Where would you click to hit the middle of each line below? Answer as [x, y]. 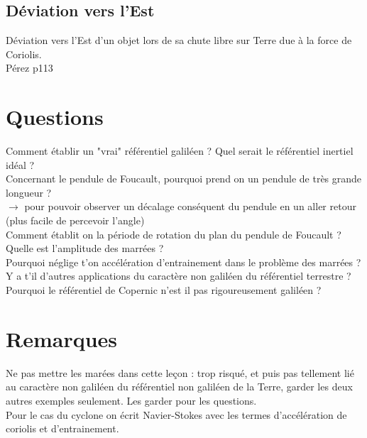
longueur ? [29, 192]
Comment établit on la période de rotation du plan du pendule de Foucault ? [174, 234]
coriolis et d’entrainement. [62, 428]
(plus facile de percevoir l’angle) [75, 220]
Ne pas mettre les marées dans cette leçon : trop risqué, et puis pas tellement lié [180, 372]
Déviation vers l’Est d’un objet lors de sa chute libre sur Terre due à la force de [179, 40]
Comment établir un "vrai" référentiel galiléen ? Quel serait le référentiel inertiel [180, 151]
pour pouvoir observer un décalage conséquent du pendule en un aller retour [190, 206]
